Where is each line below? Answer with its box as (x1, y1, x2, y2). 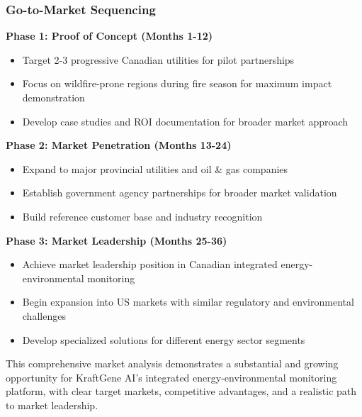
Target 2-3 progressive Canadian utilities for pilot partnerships (22, 52, 295, 67)
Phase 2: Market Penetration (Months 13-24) (6, 138, 232, 152)
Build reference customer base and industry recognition (22, 208, 263, 223)
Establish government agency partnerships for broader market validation (22, 185, 337, 200)
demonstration (22, 90, 85, 104)
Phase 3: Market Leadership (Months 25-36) (6, 233, 227, 248)
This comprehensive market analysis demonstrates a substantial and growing (6, 356, 339, 371)
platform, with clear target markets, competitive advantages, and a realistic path (6, 384, 357, 399)
